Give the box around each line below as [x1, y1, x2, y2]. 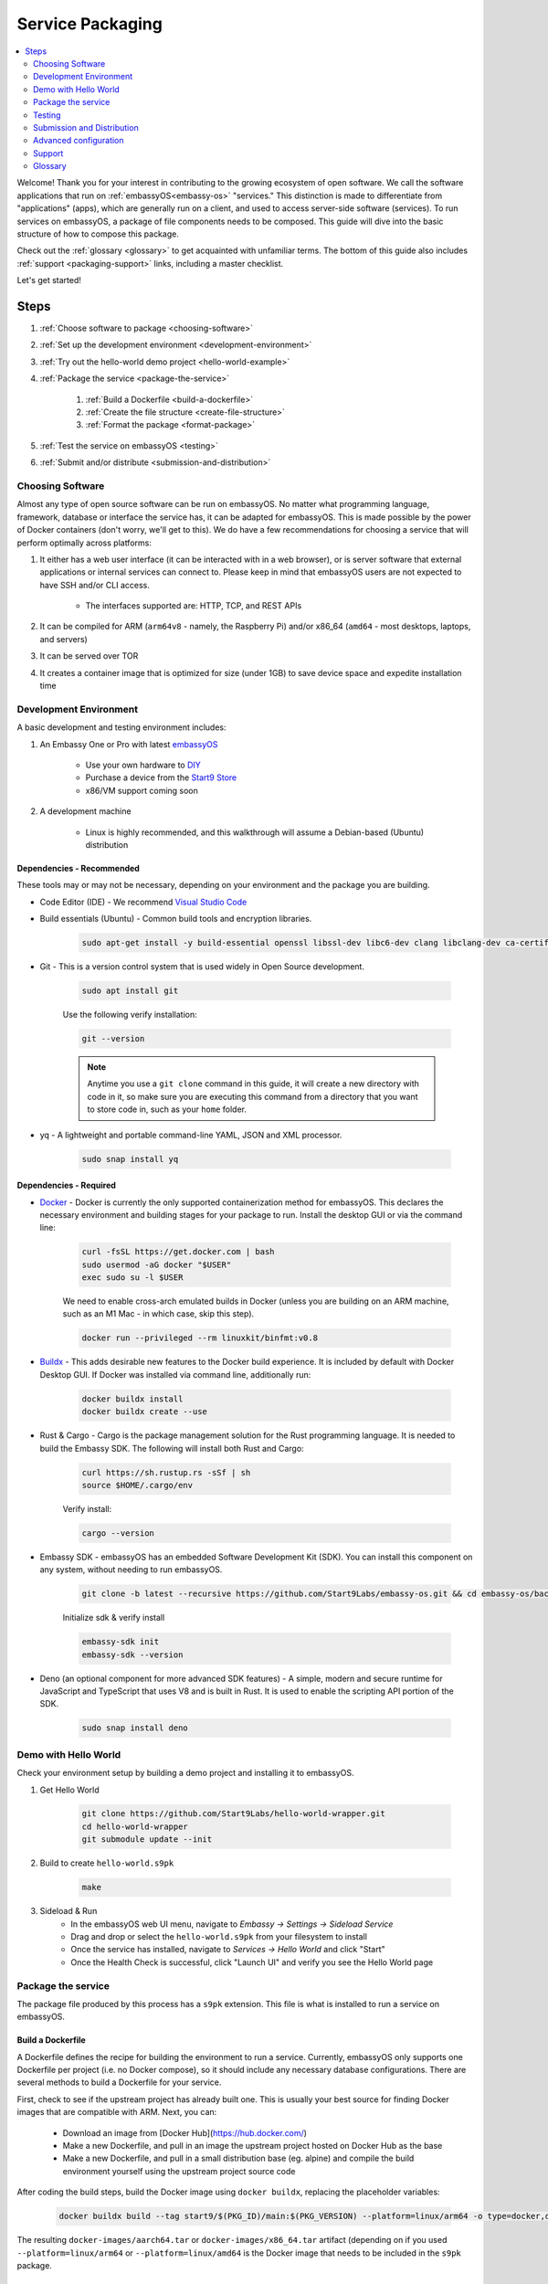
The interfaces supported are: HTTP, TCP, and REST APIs [85, 600, 302, 611]
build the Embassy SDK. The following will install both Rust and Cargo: [39, 1443, 305, 1454]
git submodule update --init [81, 1835, 213, 1845]
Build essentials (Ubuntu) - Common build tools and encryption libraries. [39, 914, 312, 925]
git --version [81, 1033, 145, 1044]
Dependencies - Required [16, 1179, 116, 1191]
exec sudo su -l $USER [81, 1273, 184, 1283]
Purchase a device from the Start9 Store [85, 772, 237, 783]
